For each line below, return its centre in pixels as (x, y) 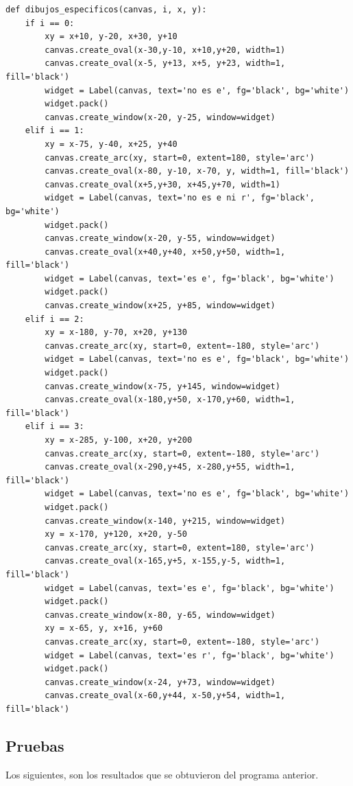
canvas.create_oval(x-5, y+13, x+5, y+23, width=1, (165, 63)
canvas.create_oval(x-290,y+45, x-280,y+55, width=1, (170, 467)
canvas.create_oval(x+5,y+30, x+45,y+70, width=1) (162, 184)
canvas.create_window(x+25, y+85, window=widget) (160, 306)
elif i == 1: (54, 131)
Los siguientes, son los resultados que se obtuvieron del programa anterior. (162, 774)
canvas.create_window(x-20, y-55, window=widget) (160, 239)
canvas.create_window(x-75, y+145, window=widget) (162, 386)
